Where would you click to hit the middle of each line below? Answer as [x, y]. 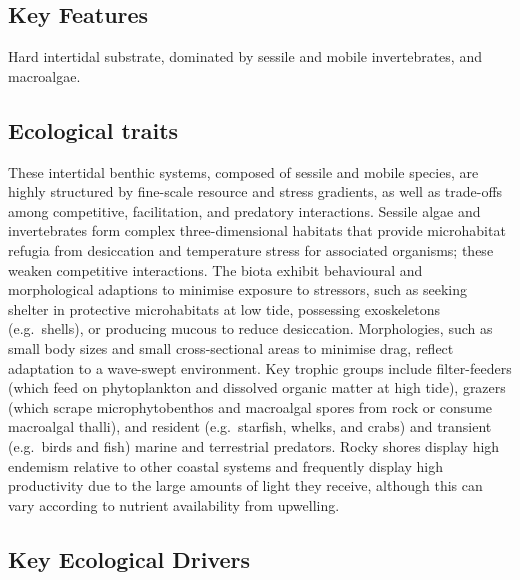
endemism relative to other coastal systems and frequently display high [225, 465]
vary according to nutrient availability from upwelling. [174, 504]
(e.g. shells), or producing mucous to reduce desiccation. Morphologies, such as [250, 328]
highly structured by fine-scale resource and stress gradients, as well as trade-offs [255, 191]
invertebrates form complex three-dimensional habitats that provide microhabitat [257, 230]
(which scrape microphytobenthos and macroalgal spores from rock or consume [250, 406]
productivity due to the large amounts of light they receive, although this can [245, 485]
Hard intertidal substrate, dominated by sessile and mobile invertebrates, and [245, 56]
